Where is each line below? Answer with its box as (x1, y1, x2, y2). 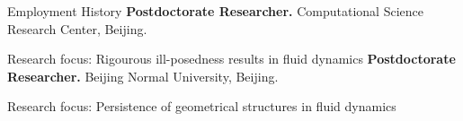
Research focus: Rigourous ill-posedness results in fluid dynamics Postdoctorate (7, 49, 456, 68)
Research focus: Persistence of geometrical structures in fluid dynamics (7, 97, 396, 116)
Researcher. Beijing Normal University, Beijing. (7, 66, 279, 85)
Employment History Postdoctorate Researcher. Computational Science (7, 2, 423, 20)
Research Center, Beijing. (7, 19, 147, 38)
